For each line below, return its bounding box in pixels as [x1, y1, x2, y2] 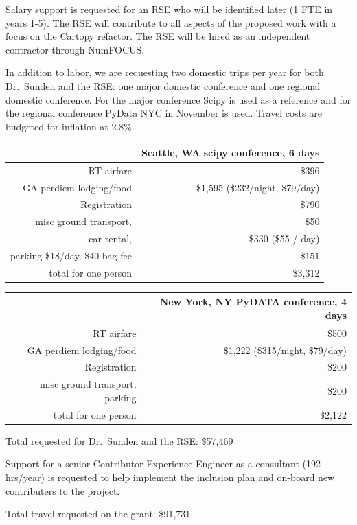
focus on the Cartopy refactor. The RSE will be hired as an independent [5, 29, 310, 43]
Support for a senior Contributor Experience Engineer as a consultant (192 [5, 456, 321, 471]
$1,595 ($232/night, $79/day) [196, 180, 320, 194]
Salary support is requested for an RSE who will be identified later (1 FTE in [5, 2, 333, 16]
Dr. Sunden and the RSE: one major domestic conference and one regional [5, 78, 321, 93]
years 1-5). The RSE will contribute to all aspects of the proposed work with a [5, 15, 336, 30]
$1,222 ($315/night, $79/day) [223, 342, 347, 357]
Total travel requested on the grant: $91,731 [5, 506, 191, 521]
